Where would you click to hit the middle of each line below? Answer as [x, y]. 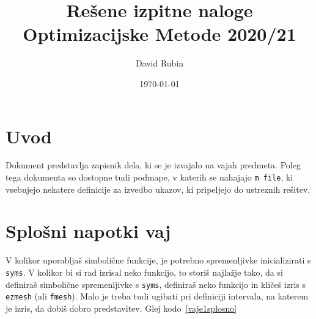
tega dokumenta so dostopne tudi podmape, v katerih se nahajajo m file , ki [149, 177]
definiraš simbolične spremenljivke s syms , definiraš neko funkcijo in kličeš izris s [156, 284]
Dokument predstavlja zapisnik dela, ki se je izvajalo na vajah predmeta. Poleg [153, 165]
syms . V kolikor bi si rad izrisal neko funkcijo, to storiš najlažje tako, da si [144, 272]
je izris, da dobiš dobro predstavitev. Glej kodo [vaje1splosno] [121, 308]
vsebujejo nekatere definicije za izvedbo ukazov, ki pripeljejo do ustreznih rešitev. [158, 189]
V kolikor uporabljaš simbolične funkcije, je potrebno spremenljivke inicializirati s [158, 260]
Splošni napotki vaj [88, 231]
